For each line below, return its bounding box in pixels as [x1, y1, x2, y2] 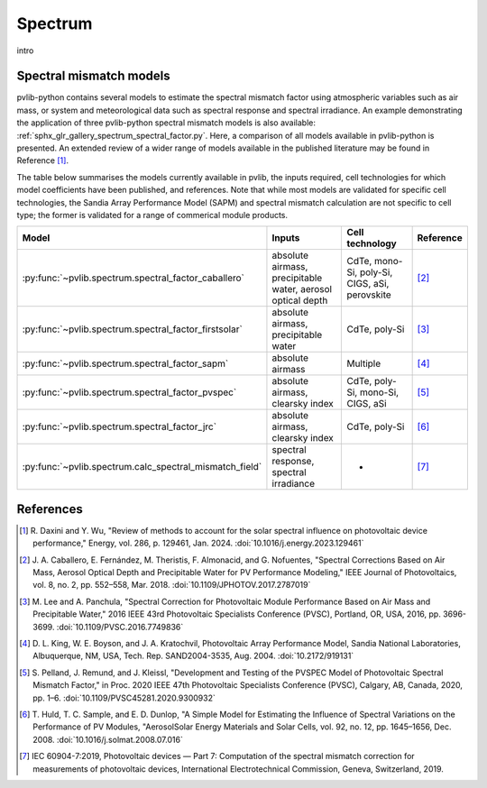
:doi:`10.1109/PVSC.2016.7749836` [56, 621, 184, 632]
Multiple [346, 357, 381, 370]
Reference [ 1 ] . [16, 155, 69, 166]
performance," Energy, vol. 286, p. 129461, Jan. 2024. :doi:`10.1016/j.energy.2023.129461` [32, 537, 364, 549]
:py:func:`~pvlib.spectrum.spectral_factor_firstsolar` [22, 323, 243, 335]
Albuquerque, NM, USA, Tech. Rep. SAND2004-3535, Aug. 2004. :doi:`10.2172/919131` [32, 650, 354, 662]
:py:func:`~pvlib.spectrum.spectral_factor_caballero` [22, 271, 245, 284]
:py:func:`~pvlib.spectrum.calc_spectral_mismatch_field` [22, 461, 262, 473]
